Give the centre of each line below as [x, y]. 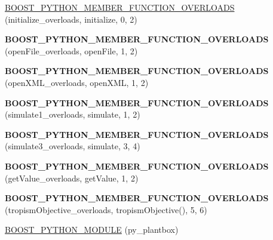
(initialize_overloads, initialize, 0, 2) [71, 19]
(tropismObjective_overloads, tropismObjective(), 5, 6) [106, 209]
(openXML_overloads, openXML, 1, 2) [77, 82]
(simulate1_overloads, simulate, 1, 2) [73, 114]
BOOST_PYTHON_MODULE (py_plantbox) [92, 230]
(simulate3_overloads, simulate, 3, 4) [73, 146]
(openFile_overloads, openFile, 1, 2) [71, 50]
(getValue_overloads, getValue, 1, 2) [72, 178]
